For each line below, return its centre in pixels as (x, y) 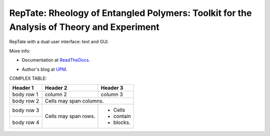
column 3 (112, 95)
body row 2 (26, 101)
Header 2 (56, 88)
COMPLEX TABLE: (28, 78)
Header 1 (23, 88)
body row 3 (26, 111)
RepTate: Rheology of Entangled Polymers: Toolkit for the (130, 13)
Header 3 (112, 88)
